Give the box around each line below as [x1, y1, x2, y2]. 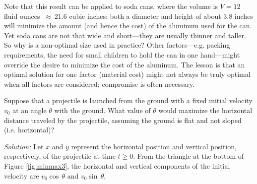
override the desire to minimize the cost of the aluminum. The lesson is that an [4, 59, 245, 69]
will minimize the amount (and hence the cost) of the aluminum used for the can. [4, 20, 252, 31]
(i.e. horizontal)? [4, 124, 55, 135]
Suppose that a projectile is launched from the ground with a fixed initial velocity [4, 95, 253, 106]
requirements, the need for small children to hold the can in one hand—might [4, 49, 240, 60]
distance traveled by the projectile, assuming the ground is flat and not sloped [4, 115, 242, 125]
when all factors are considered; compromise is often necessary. [4, 78, 195, 89]
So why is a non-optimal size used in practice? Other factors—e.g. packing [4, 40, 230, 50]
